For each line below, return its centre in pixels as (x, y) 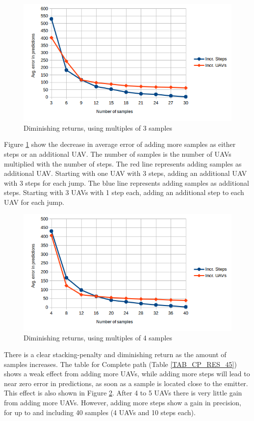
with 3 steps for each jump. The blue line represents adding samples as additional (127, 182)
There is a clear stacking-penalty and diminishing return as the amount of (115, 354)
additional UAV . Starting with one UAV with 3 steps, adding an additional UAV (126, 173)
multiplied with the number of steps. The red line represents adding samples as (123, 163)
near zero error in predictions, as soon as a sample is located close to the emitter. (126, 383)
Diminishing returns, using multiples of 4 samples (98, 338)
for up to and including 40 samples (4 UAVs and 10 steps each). (100, 412)
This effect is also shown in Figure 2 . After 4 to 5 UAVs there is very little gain (123, 393)
